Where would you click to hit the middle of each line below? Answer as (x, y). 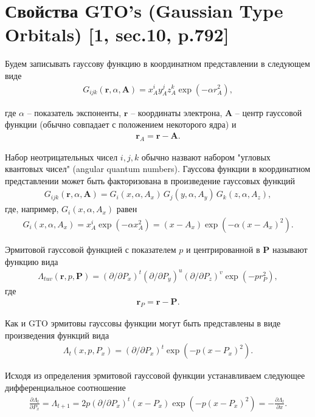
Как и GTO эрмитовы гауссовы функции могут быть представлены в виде (143, 323)
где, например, (32, 209)
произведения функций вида (57, 335)
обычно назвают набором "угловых (206, 157)
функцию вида (32, 261)
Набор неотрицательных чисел (61, 157)
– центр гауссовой (268, 112)
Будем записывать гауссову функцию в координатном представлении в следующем (157, 64)
